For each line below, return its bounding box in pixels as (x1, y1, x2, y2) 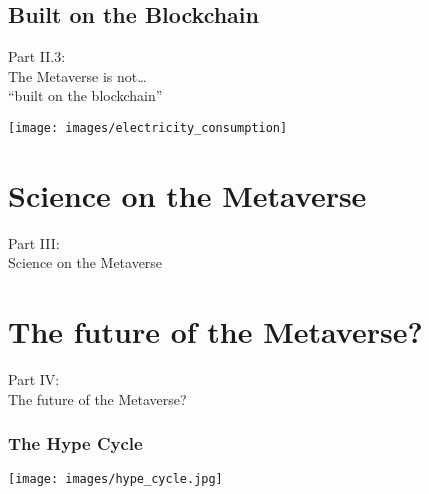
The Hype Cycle (8, 431, 143, 456)
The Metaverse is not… (8, 65, 147, 86)
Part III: (8, 232, 60, 253)
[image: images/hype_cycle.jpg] (8, 472, 223, 487)
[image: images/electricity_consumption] (8, 120, 288, 135)
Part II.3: (8, 46, 66, 67)
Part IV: (8, 369, 60, 390)
